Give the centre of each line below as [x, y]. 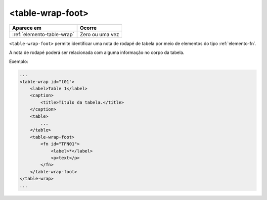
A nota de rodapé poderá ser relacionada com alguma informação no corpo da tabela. [97, 52]
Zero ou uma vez [100, 34]
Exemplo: [19, 61]
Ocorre [88, 28]
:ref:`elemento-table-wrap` [43, 34]
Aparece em [27, 28]
